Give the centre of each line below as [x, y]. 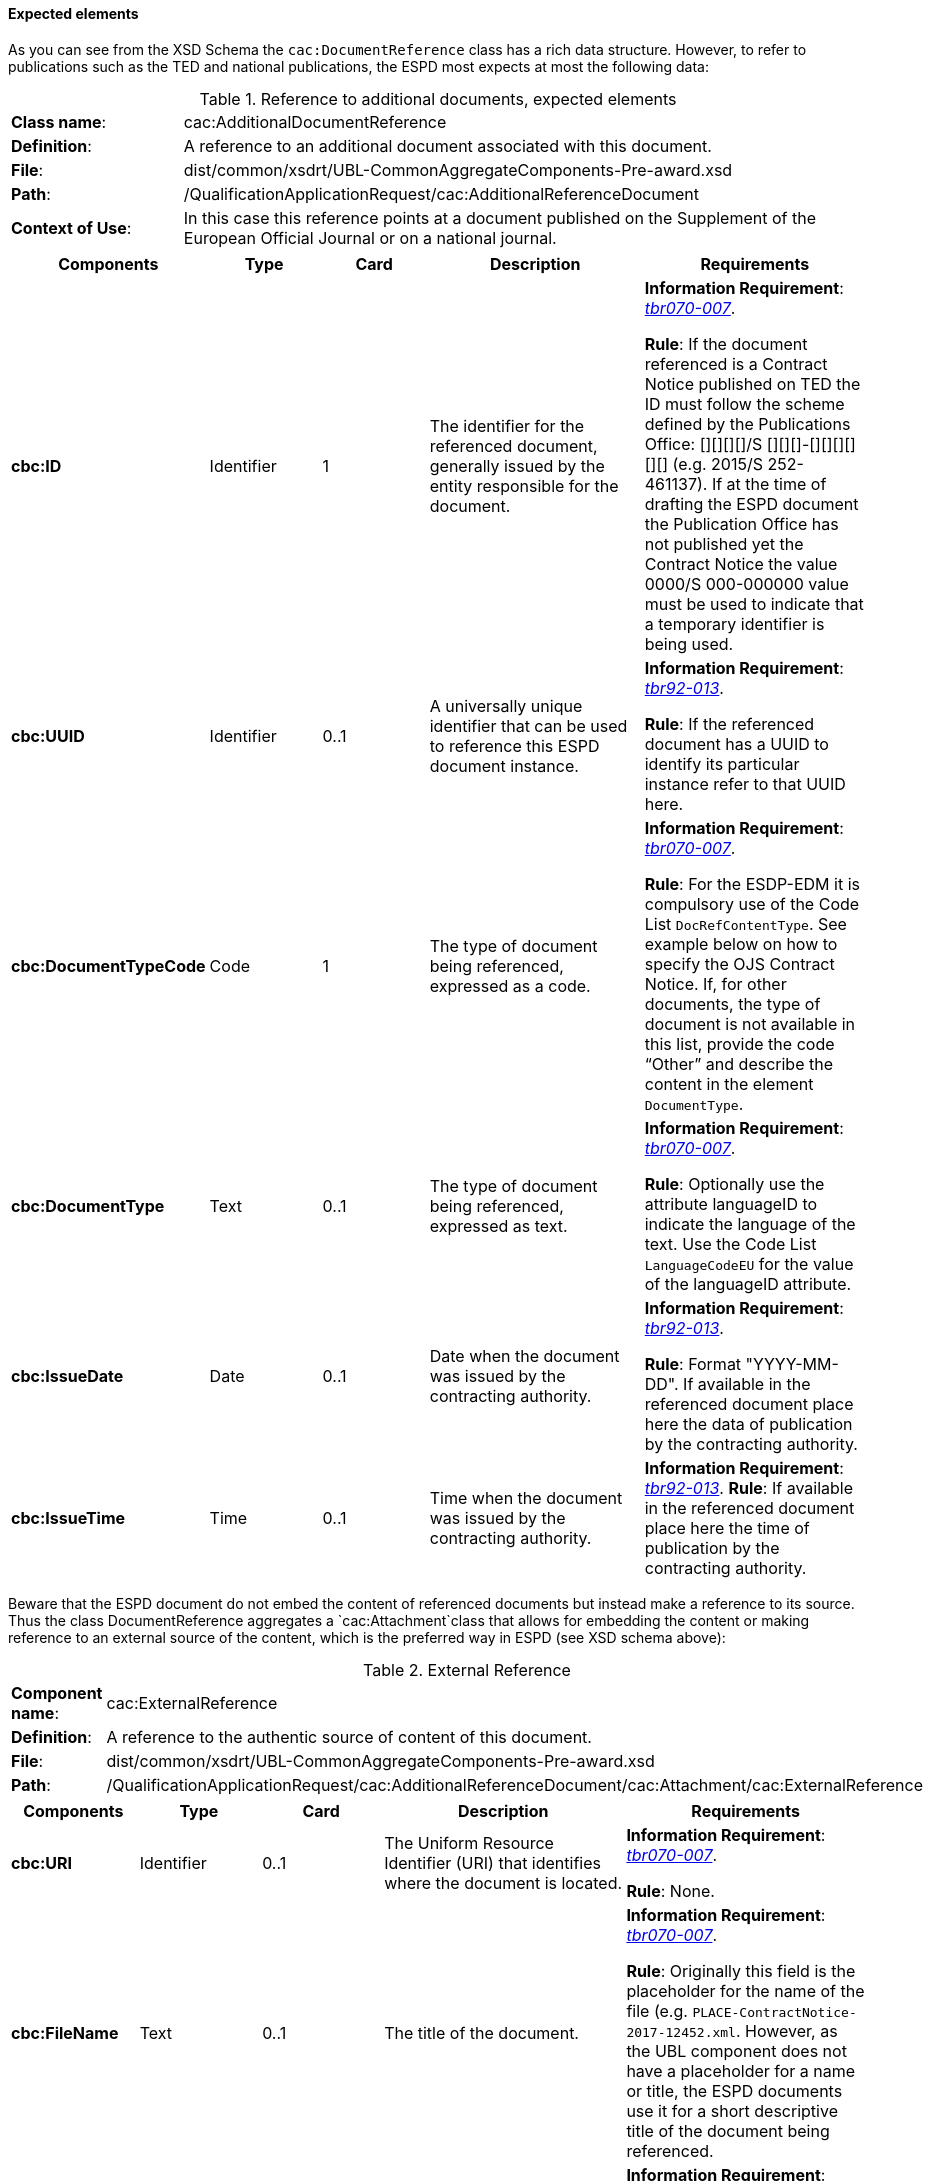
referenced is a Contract [736, 363]
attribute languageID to [731, 1203]
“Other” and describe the [739, 1063]
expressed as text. [498, 1225]
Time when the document [526, 1497]
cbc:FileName [65, 2032]
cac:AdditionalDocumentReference [315, 121]
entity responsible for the [524, 485]
